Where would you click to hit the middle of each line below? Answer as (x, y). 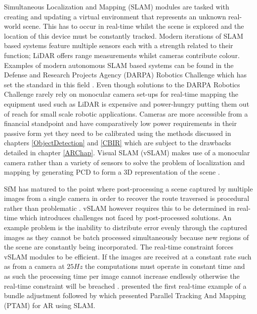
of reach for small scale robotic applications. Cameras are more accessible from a (126, 113)
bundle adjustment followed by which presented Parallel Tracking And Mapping (125, 295)
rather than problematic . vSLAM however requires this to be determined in (119, 208)
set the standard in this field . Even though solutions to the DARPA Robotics (122, 84)
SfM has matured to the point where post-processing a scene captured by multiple (128, 188)
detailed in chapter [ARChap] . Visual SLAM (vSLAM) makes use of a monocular (127, 152)
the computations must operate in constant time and (165, 266)
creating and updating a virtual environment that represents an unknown (115, 16)
